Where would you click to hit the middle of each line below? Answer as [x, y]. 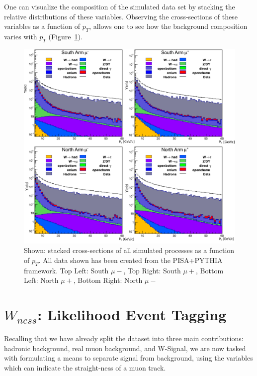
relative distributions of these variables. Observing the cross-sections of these [121, 16]
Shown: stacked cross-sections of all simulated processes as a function [129, 250]
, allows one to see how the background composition [168, 26]
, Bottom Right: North [108, 280]
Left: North [41, 280]
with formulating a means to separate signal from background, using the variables [128, 358]
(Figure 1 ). [65, 36]
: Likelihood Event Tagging [132, 314]
